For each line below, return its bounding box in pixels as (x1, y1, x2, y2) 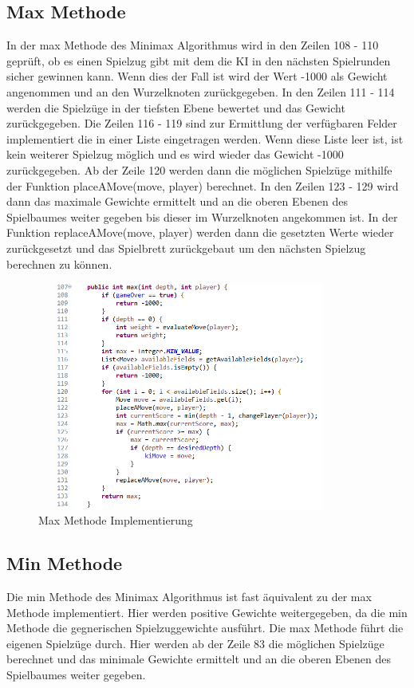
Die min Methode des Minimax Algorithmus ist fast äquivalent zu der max (6, 588, 372, 604)
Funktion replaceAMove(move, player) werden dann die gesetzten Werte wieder (6, 224, 394, 241)
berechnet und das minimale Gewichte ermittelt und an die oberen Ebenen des (6, 651, 392, 667)
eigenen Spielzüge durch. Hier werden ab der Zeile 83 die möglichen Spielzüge (6, 635, 384, 651)
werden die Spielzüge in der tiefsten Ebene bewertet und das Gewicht (6, 99, 345, 116)
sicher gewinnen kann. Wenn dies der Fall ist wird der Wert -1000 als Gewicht (6, 68, 388, 85)
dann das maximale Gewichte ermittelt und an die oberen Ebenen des (6, 193, 348, 210)
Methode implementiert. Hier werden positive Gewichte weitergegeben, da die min (6, 603, 408, 620)
